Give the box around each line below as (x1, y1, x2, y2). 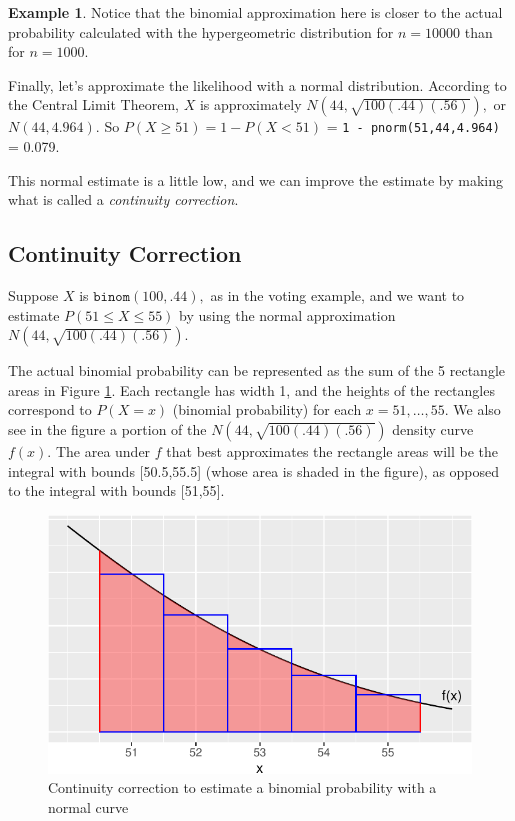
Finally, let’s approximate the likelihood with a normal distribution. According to (8, 74, 507, 95)
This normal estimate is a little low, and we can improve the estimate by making (8, 169, 503, 190)
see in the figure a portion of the (8, 418, 207, 439)
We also (453, 399, 501, 420)
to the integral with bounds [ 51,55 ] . (8, 480, 225, 501)
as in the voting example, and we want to (210, 285, 465, 306)
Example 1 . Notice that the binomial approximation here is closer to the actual (8, 2, 503, 22)
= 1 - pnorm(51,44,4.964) (326, 116, 500, 137)
